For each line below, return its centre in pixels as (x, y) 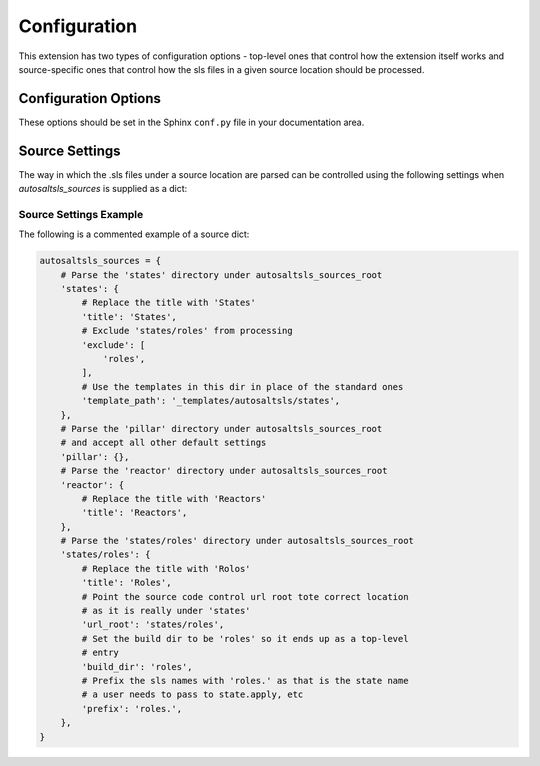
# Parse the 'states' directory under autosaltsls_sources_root (221, 274)
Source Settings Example (81, 214)
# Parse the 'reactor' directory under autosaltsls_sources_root (224, 471)
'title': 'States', (129, 316)
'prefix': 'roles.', (132, 708)
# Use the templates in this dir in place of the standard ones (242, 386)
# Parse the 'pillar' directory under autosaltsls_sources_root (221, 428)
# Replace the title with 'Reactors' (174, 498)
